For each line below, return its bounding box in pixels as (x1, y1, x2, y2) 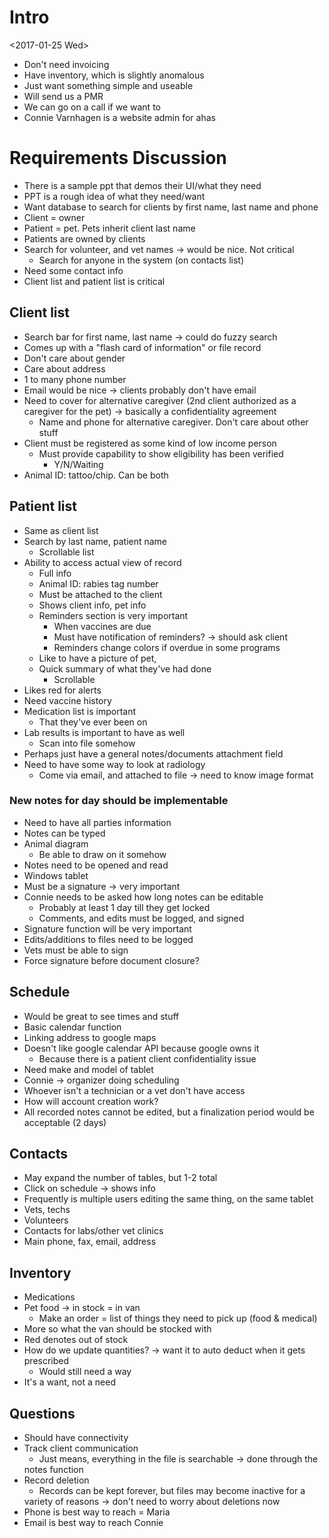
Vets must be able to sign (23, 944, 129, 956)
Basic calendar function (23, 1021, 122, 1033)
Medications (23, 1291, 76, 1303)
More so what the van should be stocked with (23, 1323, 212, 1335)
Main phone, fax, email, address (23, 1236, 157, 1248)
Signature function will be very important (23, 922, 192, 935)
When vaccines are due (53, 620, 152, 632)
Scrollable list (38, 546, 95, 558)
